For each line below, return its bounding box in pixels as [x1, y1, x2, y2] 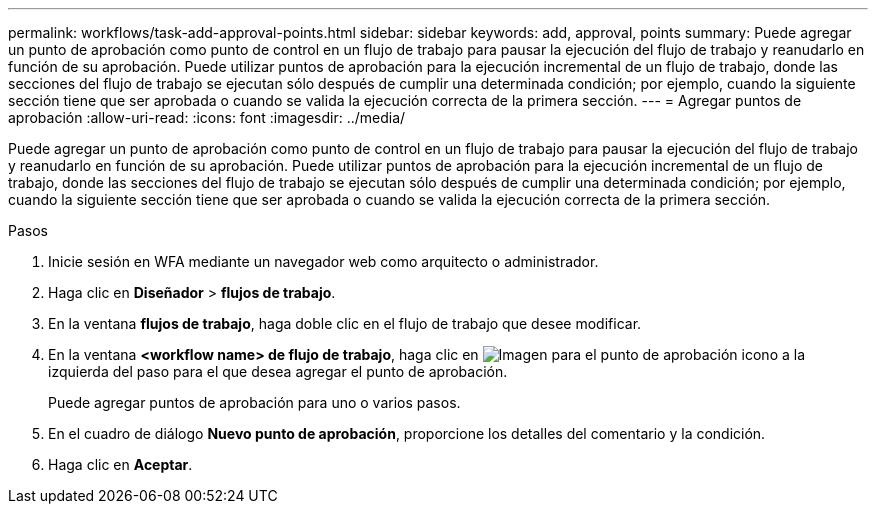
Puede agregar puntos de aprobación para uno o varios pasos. [48, 394, 461, 411]
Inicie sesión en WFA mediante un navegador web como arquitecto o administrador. [48, 253, 599, 270]
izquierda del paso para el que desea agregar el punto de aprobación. [48, 363, 508, 380]
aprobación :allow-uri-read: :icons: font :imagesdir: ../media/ [8, 109, 406, 126]
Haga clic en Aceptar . [48, 456, 193, 473]
